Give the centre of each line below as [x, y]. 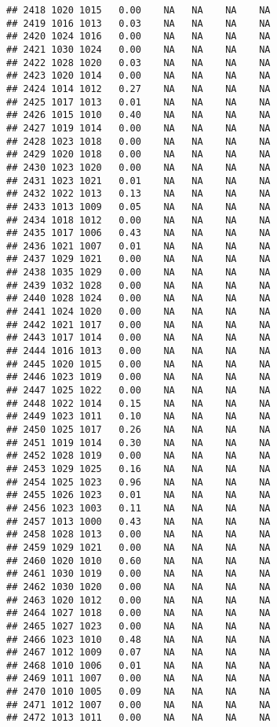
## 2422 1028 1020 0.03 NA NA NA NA [138, 63]
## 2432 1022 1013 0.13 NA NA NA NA [138, 194]
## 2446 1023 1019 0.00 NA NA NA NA [138, 377]
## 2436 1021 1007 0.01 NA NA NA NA [138, 246]
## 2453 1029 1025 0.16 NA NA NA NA [138, 469]
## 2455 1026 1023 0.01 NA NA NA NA [138, 495]
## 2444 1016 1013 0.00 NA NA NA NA [138, 351]
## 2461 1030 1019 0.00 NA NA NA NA [138, 574]
